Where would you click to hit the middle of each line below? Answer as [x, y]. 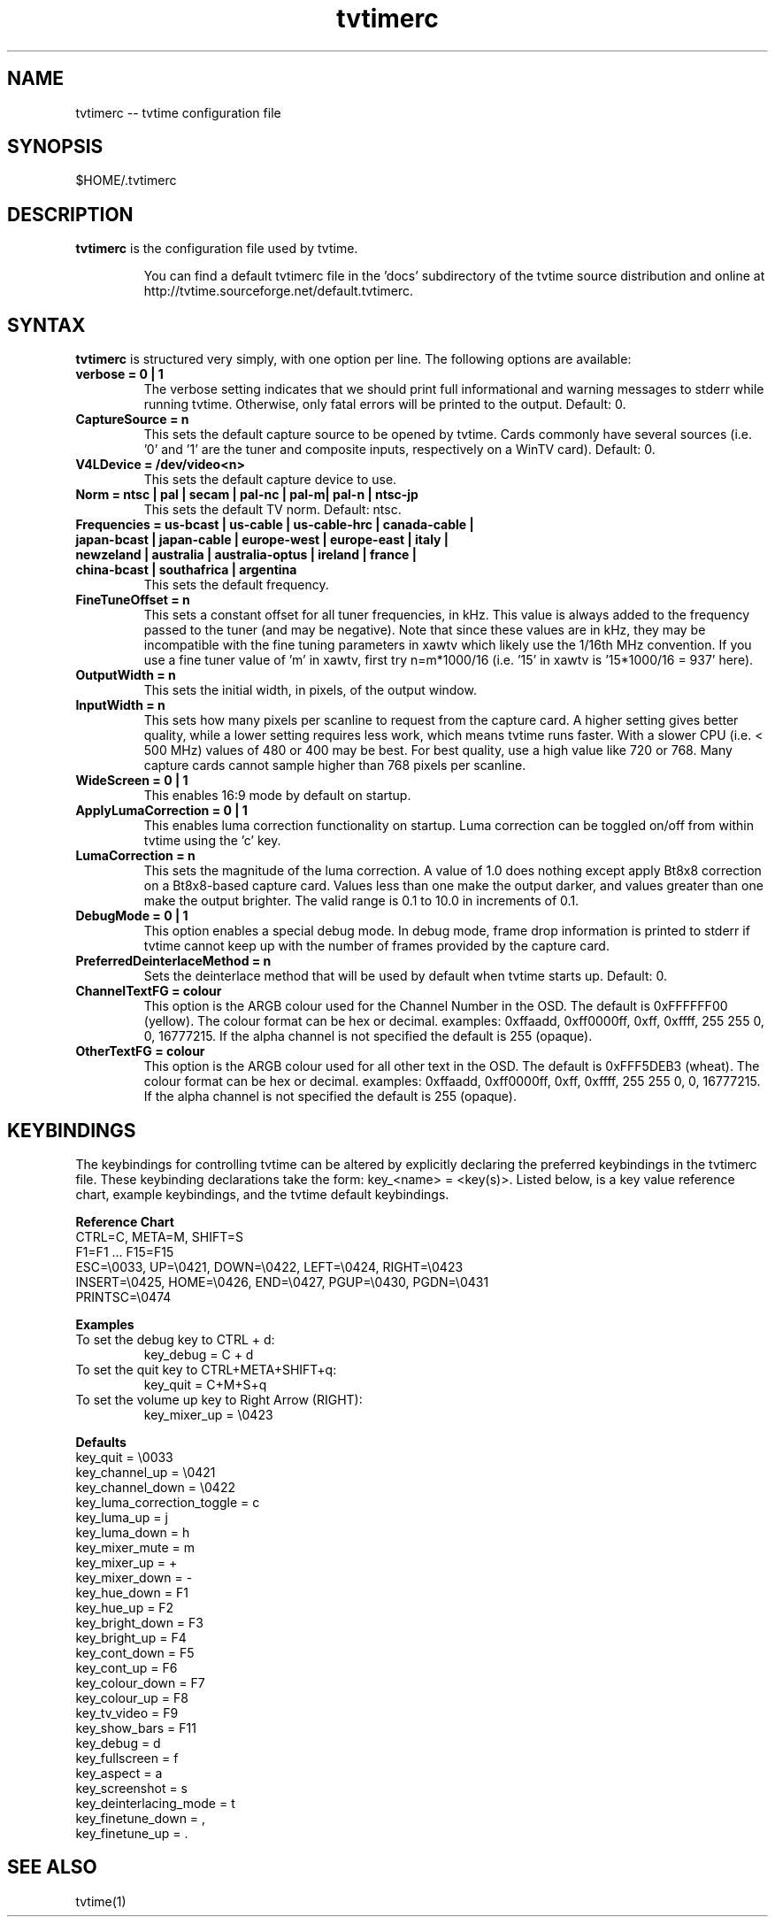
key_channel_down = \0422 [155, 1487]
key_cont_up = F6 [127, 1667]
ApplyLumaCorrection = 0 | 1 [161, 811]
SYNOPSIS [55, 147]
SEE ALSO [52, 1867]
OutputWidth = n [126, 675]
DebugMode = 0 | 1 [132, 916]
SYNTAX [46, 325]
